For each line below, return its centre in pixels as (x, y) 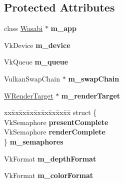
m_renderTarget (91, 95)
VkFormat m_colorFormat (49, 175)
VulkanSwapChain (32, 78)
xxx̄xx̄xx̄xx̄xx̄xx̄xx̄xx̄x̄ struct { (50, 112)
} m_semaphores (34, 141)
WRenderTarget (29, 95)
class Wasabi (23, 28)
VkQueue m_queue (36, 62)
